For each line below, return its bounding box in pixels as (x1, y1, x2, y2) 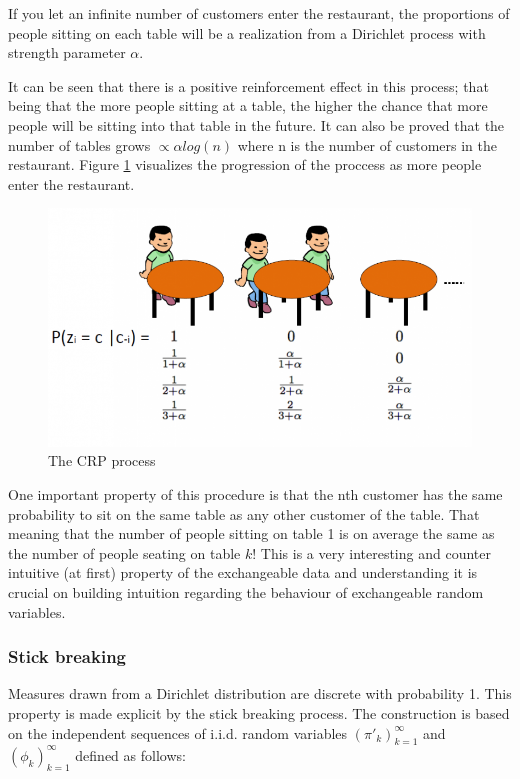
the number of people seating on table (8, 542, 241, 563)
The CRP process (48, 450, 156, 471)
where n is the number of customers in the (237, 134, 497, 155)
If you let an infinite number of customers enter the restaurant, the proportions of (8, 3, 510, 23)
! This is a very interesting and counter (252, 542, 491, 563)
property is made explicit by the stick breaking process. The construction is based (8, 702, 510, 723)
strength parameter (8, 42, 126, 63)
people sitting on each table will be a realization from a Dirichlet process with (8, 22, 486, 43)
